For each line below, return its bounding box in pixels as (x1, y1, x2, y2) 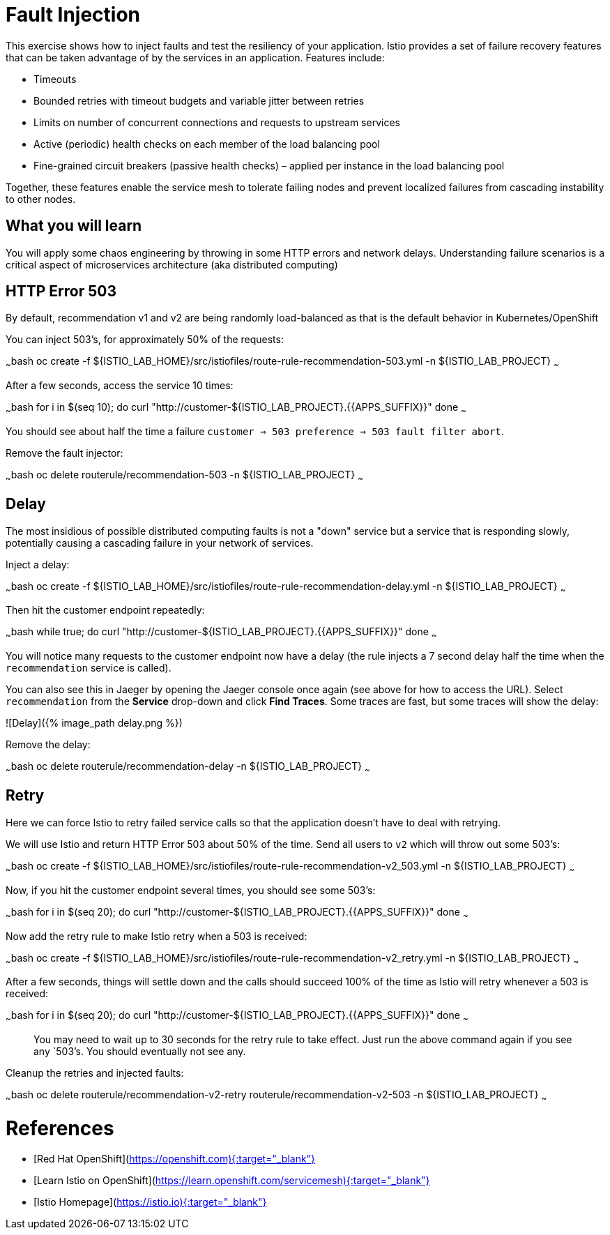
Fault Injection (6, 3, 141, 26)
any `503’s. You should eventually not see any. (33, 1045, 246, 1058)
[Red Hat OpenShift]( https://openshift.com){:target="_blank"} (33, 1153, 316, 1165)
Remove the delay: (6, 738, 91, 751)
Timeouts (33, 73, 77, 85)
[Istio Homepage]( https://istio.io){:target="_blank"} (33, 1196, 267, 1209)
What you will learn (6, 217, 142, 235)
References (6, 1116, 114, 1140)
